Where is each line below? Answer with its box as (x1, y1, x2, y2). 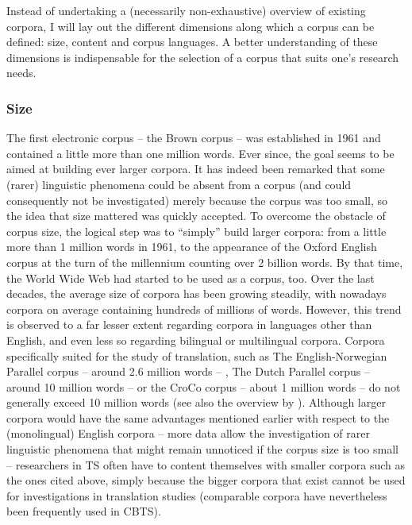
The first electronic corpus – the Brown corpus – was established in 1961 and (6, 129, 381, 146)
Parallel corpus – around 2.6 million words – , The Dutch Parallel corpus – (6, 363, 371, 380)
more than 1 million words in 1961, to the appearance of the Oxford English (6, 238, 377, 255)
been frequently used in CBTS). (6, 503, 161, 519)
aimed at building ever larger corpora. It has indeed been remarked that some (6, 160, 385, 177)
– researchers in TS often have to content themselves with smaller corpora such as (6, 456, 405, 473)
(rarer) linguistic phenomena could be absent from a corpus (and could (6, 176, 352, 192)
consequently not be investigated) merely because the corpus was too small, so (6, 191, 388, 208)
